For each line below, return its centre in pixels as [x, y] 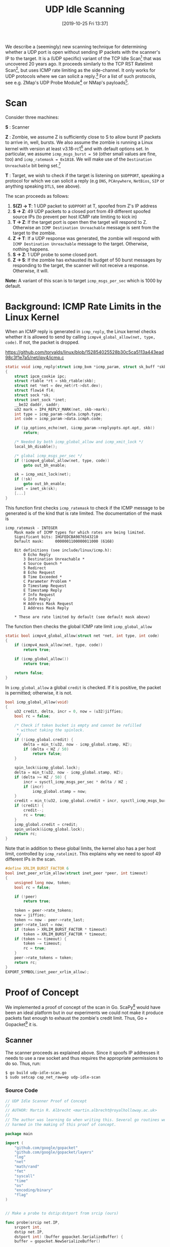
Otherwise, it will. [31, 271]
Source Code [22, 1090]
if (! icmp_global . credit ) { [44, 739]
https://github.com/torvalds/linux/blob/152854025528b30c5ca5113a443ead [85, 352]
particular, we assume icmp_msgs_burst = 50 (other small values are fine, [81, 154]
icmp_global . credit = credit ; [46, 824]
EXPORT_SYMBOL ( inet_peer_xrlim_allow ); [47, 972]
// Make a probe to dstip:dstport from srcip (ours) [62, 1213]
